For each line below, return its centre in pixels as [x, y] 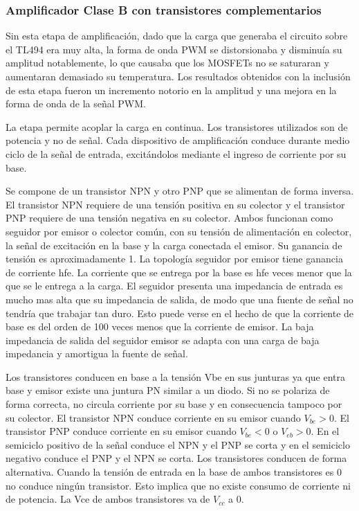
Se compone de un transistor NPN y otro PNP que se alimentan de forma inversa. [180, 191]
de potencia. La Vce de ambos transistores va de [108, 499]
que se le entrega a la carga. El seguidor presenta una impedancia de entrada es [174, 286]
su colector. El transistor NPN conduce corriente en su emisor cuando [153, 417]
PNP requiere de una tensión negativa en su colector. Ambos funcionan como [169, 218]
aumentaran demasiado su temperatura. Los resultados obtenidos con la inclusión [178, 76]
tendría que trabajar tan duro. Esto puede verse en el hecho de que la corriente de [180, 313]
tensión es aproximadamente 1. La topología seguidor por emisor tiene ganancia [174, 259]
